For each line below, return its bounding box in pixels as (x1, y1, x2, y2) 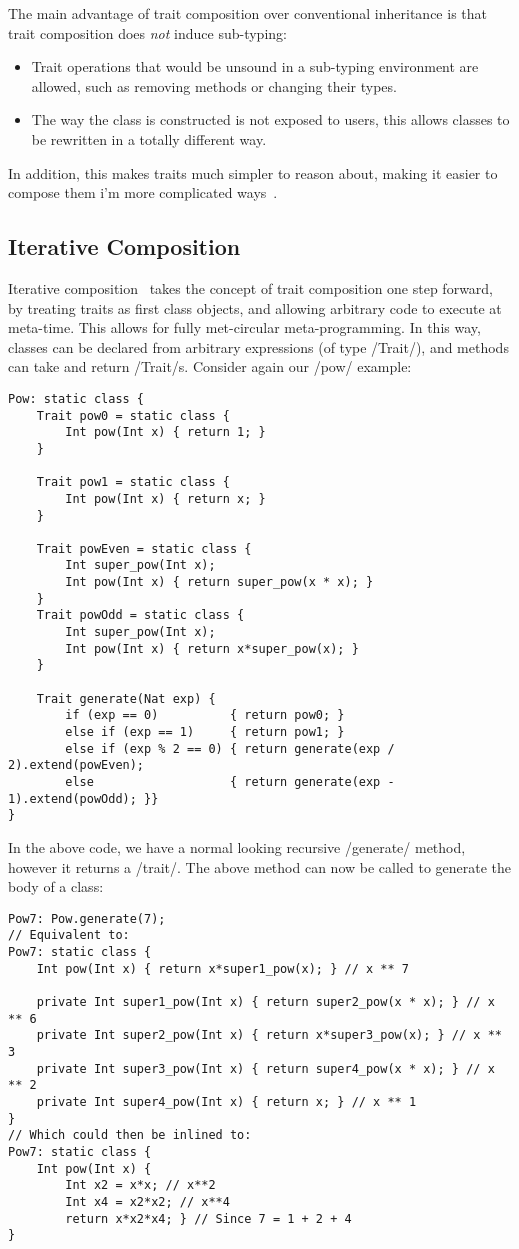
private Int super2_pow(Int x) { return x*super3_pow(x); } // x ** (36, 1028, 502, 1043)
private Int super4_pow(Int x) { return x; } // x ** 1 (36, 1094, 417, 1109)
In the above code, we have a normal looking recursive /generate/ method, (8, 836, 466, 857)
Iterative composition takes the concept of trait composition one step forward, (8, 277, 494, 298)
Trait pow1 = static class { (36, 475, 230, 490)
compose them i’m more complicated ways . (8, 182, 278, 203)
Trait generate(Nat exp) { (36, 691, 216, 706)
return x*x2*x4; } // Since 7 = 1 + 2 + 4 (65, 1211, 352, 1226)
